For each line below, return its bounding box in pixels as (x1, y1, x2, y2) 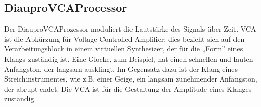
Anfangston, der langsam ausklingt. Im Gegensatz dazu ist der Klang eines (4, 63, 238, 74)
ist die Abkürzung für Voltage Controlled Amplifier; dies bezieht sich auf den (4, 33, 245, 44)
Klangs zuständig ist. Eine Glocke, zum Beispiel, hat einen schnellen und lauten (4, 53, 253, 64)
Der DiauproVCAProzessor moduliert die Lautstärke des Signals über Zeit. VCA (4, 23, 256, 34)
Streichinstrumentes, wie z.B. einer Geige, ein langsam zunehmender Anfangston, (4, 73, 257, 84)
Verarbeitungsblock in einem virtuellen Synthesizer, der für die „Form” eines (4, 43, 243, 54)
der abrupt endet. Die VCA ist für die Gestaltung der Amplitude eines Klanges (4, 83, 252, 94)
